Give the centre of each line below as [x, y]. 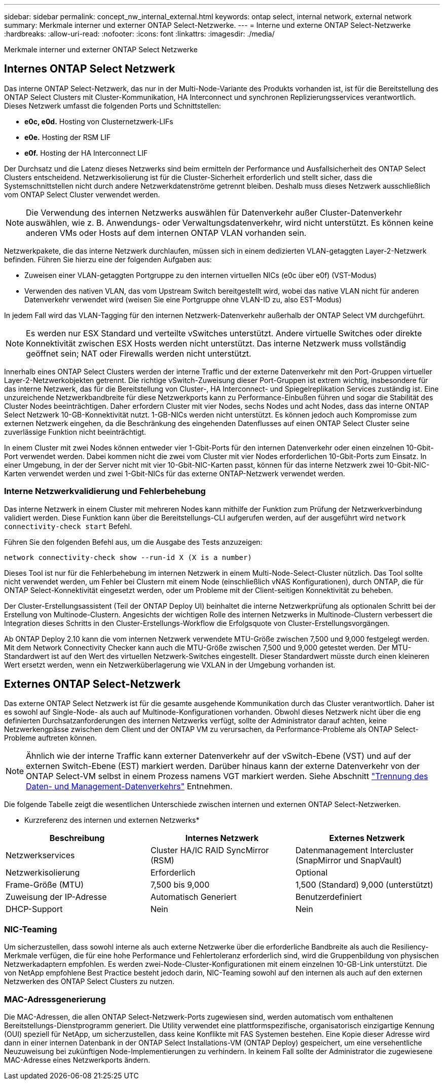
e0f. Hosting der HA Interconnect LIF [86, 153]
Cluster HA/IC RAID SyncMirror [210, 850]
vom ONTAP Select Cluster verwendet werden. [82, 194]
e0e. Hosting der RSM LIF [68, 137]
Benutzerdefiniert [328, 897]
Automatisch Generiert [193, 897]
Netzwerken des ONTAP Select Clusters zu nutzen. [89, 982]
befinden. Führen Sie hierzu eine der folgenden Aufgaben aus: [108, 259]
